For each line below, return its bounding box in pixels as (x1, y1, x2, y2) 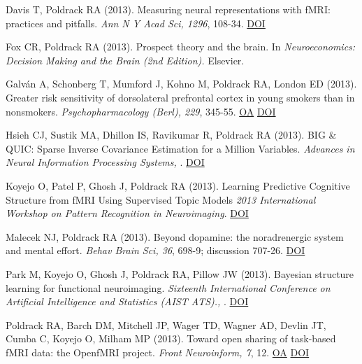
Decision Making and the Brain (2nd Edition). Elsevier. (6, 52, 245, 67)
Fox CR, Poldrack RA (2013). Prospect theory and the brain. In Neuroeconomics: (6, 39, 356, 54)
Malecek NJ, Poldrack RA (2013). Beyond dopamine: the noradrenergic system (6, 229, 344, 244)
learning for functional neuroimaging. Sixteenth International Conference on (6, 280, 331, 295)
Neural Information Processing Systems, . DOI (6, 155, 205, 169)
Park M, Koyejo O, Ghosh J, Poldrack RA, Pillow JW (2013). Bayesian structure (6, 266, 354, 281)
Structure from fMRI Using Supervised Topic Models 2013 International (6, 192, 316, 206)
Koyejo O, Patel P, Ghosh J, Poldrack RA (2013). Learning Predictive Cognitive (6, 178, 350, 192)
